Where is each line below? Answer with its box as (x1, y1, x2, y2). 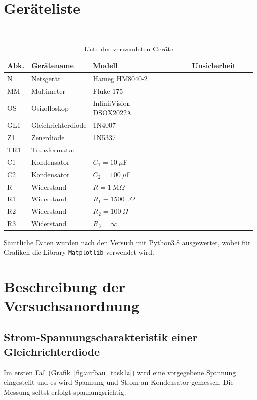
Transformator (31, 144, 75, 154)
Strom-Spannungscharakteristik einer (4, 329, 198, 345)
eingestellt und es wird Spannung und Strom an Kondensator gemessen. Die (4, 377, 234, 387)
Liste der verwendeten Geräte (84, 43, 173, 53)
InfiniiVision (93, 98, 130, 108)
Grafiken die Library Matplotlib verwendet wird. (4, 247, 154, 257)
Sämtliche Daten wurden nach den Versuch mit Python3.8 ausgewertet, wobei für (4, 237, 251, 248)
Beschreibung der (4, 276, 126, 296)
